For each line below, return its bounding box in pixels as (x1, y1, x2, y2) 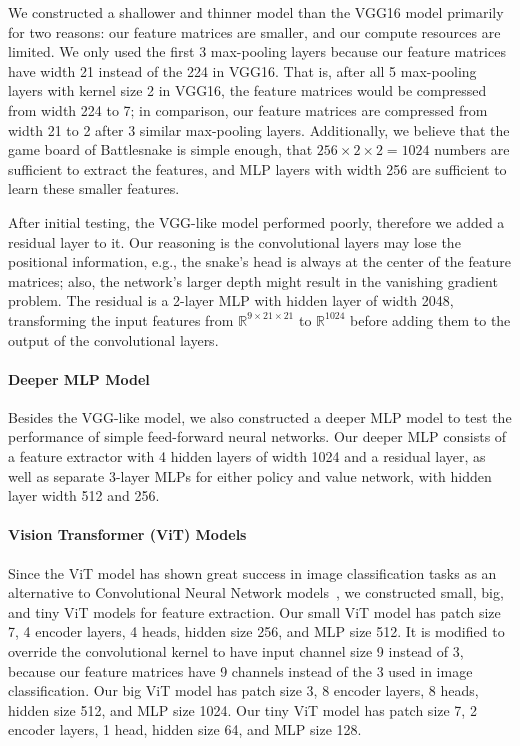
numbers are (434, 139, 510, 160)
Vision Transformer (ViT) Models (8, 524, 247, 545)
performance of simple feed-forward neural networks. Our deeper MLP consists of (8, 426, 507, 447)
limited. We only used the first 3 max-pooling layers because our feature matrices (8, 41, 506, 62)
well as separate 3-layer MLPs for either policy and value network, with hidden (8, 465, 492, 486)
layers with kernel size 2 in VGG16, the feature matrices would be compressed (8, 80, 487, 101)
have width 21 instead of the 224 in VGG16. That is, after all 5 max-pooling (8, 60, 477, 81)
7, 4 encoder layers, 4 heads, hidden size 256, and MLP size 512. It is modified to (8, 621, 505, 642)
